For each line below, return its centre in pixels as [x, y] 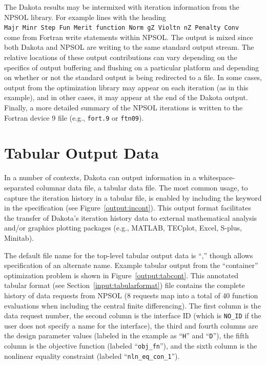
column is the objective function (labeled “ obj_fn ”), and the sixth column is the [131, 345]
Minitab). [19, 237]
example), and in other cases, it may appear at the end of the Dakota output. [126, 97]
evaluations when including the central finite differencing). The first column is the [132, 305]
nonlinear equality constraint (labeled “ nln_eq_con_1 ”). [92, 356]
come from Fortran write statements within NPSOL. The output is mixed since [129, 37]
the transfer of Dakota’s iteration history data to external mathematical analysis [131, 217]
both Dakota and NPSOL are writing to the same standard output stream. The [129, 47]
